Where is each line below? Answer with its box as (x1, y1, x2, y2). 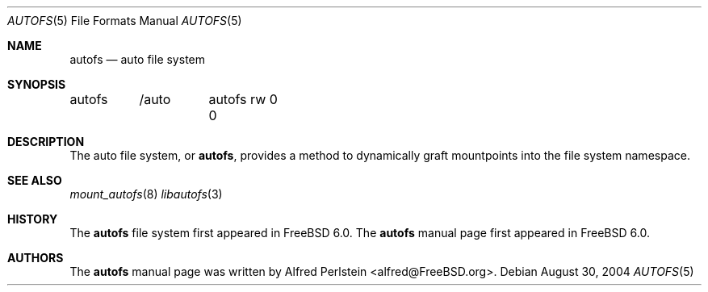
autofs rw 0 (208, 91, 278, 107)
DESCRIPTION (7, 135, 85, 148)
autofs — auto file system (69, 52, 205, 66)
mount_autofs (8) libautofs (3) (69, 187, 223, 201)
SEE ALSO (7, 173, 62, 187)
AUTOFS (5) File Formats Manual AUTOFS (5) (7, 14, 242, 27)
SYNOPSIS (7, 77, 66, 91)
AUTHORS (7, 251, 64, 265)
